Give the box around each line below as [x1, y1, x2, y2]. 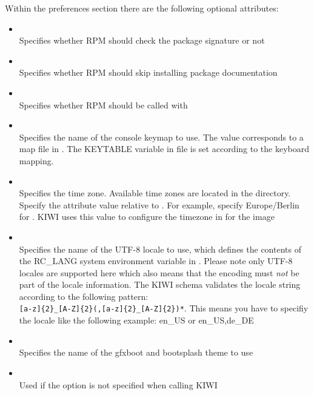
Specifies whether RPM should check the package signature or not [19, 34, 265, 47]
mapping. [19, 154, 54, 167]
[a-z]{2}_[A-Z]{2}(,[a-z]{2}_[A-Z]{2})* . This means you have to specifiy [19, 302, 309, 314]
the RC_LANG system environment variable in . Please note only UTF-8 [19, 254, 293, 267]
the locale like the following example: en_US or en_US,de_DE [19, 314, 254, 327]
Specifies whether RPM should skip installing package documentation [19, 66, 278, 79]
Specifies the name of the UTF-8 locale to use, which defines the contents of [19, 242, 301, 255]
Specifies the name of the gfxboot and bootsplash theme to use [19, 346, 253, 359]
